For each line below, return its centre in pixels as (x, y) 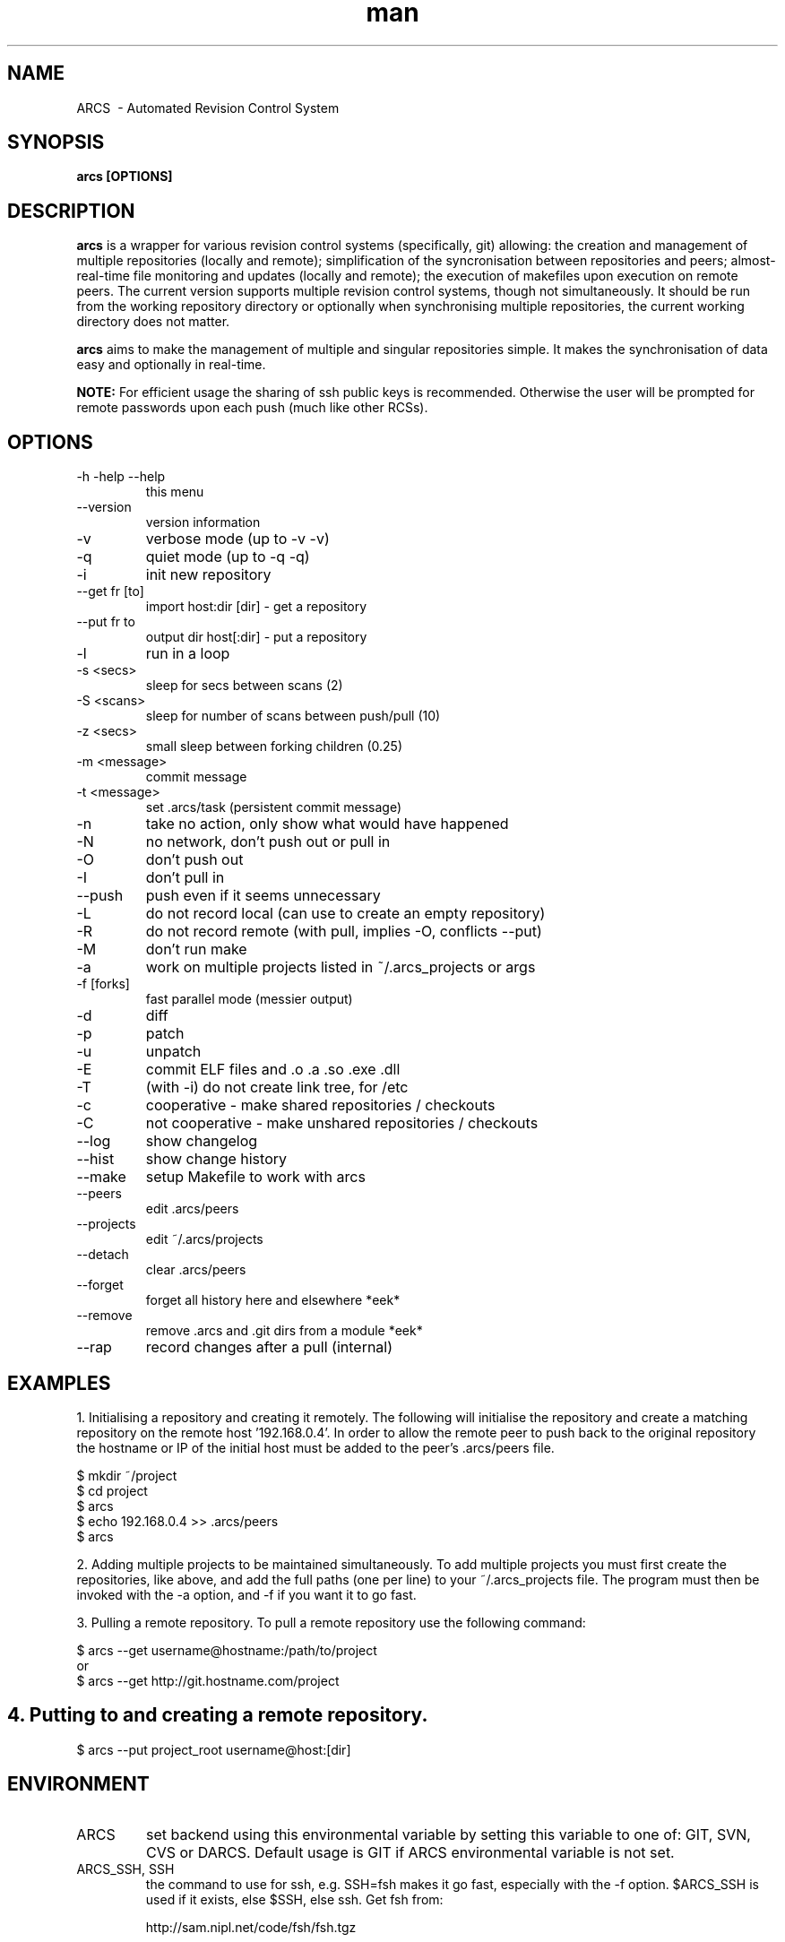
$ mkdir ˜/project (127, 1475)
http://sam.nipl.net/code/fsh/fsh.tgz (251, 1927)
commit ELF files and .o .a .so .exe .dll (273, 1070)
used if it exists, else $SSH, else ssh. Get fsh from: (294, 1899)
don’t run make (196, 949)
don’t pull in (185, 878)
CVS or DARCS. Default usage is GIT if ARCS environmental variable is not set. (410, 1852)
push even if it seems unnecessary (263, 896)
